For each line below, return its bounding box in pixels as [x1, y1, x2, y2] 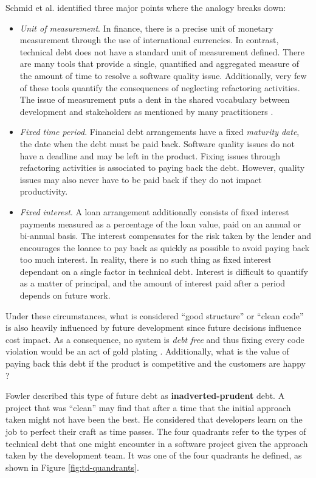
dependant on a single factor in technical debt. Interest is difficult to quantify [19, 265, 308, 277]
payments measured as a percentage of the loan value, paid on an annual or [19, 217, 301, 230]
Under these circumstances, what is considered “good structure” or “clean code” [5, 309, 304, 322]
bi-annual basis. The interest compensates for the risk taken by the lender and [19, 229, 312, 242]
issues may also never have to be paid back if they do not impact [19, 173, 262, 185]
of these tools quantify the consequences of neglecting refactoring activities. [19, 81, 300, 94]
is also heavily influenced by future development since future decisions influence [5, 321, 301, 334]
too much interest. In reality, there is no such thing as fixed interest [19, 253, 272, 266]
